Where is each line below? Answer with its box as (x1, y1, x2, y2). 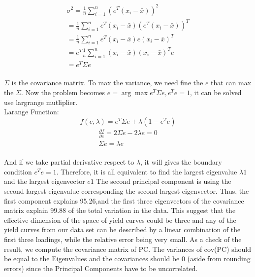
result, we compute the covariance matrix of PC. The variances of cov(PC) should (4, 243, 252, 254)
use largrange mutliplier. (4, 97, 78, 107)
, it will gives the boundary (140, 157, 222, 167)
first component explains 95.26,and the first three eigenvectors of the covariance (4, 195, 244, 206)
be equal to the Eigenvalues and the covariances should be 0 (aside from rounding (4, 253, 251, 264)
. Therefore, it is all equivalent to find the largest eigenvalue (56, 166, 237, 176)
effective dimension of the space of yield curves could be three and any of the (4, 214, 236, 225)
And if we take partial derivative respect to (4, 157, 134, 167)
